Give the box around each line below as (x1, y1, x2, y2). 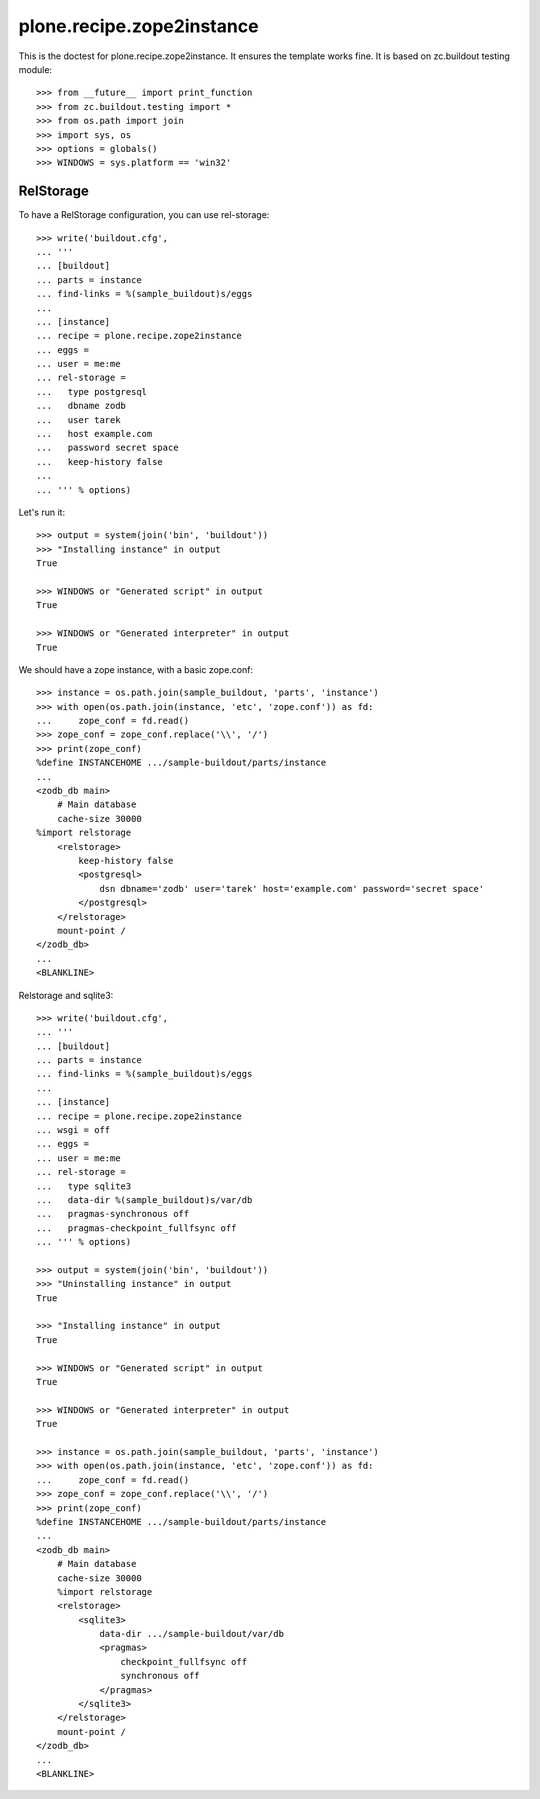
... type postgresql (36, 386, 148, 397)
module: (18, 63, 53, 75)
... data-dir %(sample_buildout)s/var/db (36, 1194, 253, 1205)
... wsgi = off (36, 1125, 111, 1136)
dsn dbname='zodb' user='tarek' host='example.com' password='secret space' (99, 883, 485, 894)
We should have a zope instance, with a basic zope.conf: (18, 663, 254, 675)
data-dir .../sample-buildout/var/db (99, 1628, 285, 1640)
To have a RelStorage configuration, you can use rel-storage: (18, 209, 270, 221)
